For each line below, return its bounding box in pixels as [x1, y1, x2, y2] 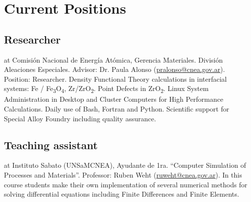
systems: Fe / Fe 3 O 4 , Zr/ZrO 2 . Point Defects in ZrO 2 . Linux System [4, 83, 209, 95]
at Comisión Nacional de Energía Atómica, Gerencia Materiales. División [4, 54, 223, 65]
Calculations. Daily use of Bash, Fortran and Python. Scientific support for [4, 104, 229, 114]
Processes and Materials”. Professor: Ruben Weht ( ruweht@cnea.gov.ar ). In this [4, 170, 242, 180]
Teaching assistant [4, 137, 98, 152]
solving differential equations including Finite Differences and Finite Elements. [4, 189, 239, 199]
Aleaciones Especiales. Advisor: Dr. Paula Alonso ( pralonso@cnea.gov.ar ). [4, 64, 225, 74]
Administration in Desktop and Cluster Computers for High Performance [4, 94, 224, 104]
